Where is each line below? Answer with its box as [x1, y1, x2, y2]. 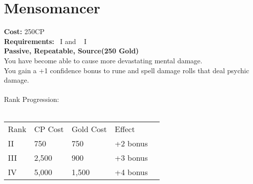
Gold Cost [71, 123, 107, 135]
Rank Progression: [4, 94, 59, 104]
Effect [115, 123, 135, 135]
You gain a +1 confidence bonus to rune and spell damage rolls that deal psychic [4, 65, 250, 75]
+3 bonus [115, 152, 148, 164]
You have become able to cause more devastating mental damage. [4, 55, 203, 65]
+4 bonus [115, 166, 148, 178]
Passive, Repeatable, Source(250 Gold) [4, 46, 139, 56]
